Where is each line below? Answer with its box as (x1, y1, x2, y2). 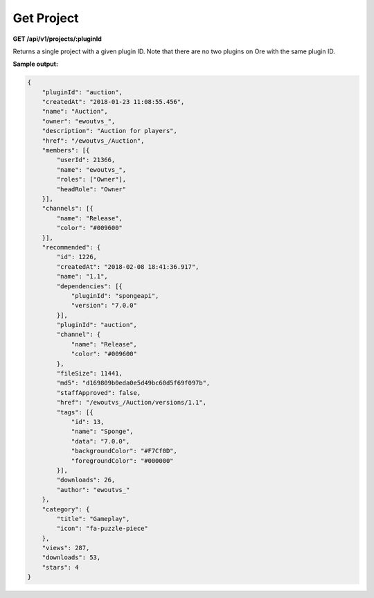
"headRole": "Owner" (56, 185, 127, 193)
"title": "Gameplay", (56, 515, 130, 522)
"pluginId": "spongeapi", (71, 292, 159, 299)
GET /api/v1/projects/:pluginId (12, 35, 102, 43)
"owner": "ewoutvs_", (42, 117, 116, 125)
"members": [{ (42, 146, 90, 155)
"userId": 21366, (56, 156, 116, 164)
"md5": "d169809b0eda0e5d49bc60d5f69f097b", (56, 379, 211, 387)
